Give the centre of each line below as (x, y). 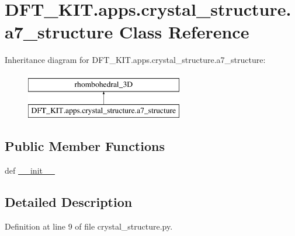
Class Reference (184, 32)
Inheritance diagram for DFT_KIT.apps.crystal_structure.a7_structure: (135, 60)
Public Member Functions (85, 146)
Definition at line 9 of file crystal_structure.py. (89, 226)
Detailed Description (69, 202)
